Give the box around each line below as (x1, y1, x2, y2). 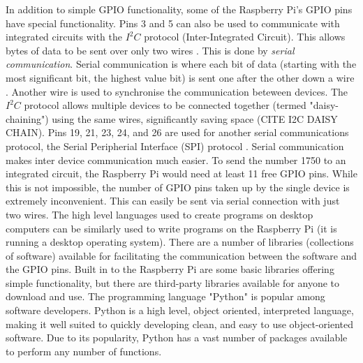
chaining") (6, 111, 49, 126)
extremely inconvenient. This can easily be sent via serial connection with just (6, 193, 340, 208)
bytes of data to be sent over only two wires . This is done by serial (6, 43, 295, 57)
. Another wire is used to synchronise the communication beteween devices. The (6, 84, 348, 98)
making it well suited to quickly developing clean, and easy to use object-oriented (6, 316, 354, 331)
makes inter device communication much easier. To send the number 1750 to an (6, 152, 346, 167)
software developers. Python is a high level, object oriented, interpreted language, (6, 303, 354, 318)
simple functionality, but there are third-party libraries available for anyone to (6, 275, 340, 290)
